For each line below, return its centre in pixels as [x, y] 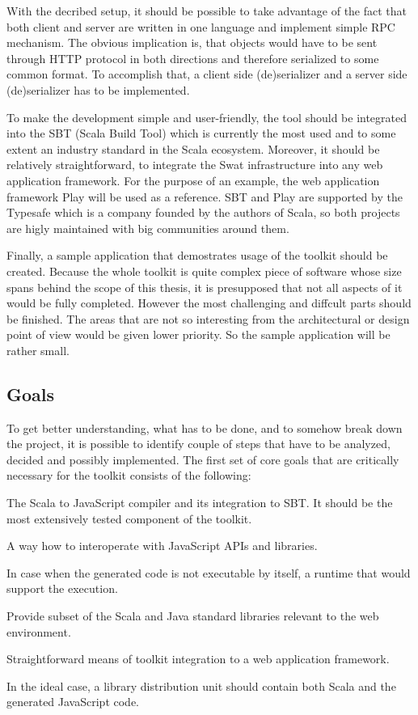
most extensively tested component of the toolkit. [129, 518]
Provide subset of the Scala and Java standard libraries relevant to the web [193, 616]
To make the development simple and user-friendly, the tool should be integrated [207, 117]
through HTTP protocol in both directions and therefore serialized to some [193, 58]
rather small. [38, 350]
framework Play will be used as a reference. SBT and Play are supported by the [205, 196]
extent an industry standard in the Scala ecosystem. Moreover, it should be [193, 148]
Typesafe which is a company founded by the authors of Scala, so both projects [203, 212]
